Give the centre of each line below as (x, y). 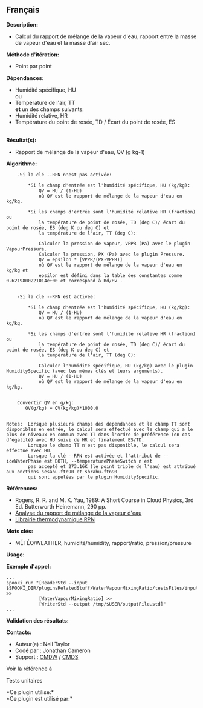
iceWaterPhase (24, 461)
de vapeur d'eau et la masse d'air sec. (63, 42)
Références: (22, 488)
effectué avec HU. (29, 450)
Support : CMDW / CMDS (47, 656)
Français (23, 10)
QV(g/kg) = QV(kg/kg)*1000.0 (62, 408)
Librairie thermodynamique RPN (55, 519)
